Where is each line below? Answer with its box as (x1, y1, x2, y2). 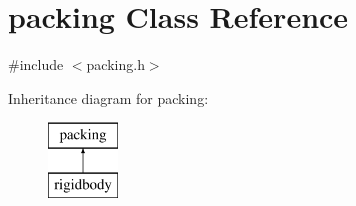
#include (8, 54, 64, 75)
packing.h (86, 54, 145, 75)
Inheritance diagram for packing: (8, 87, 209, 108)
